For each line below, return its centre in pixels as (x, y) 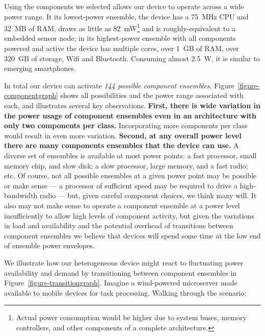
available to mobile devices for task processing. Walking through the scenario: (125, 292)
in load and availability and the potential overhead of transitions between (119, 225)
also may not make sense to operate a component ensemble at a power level (122, 205)
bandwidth (21, 195)
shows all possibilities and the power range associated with (152, 95)
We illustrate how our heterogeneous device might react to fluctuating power (124, 262)
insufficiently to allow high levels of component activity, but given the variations (129, 215)
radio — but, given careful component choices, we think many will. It (148, 195)
